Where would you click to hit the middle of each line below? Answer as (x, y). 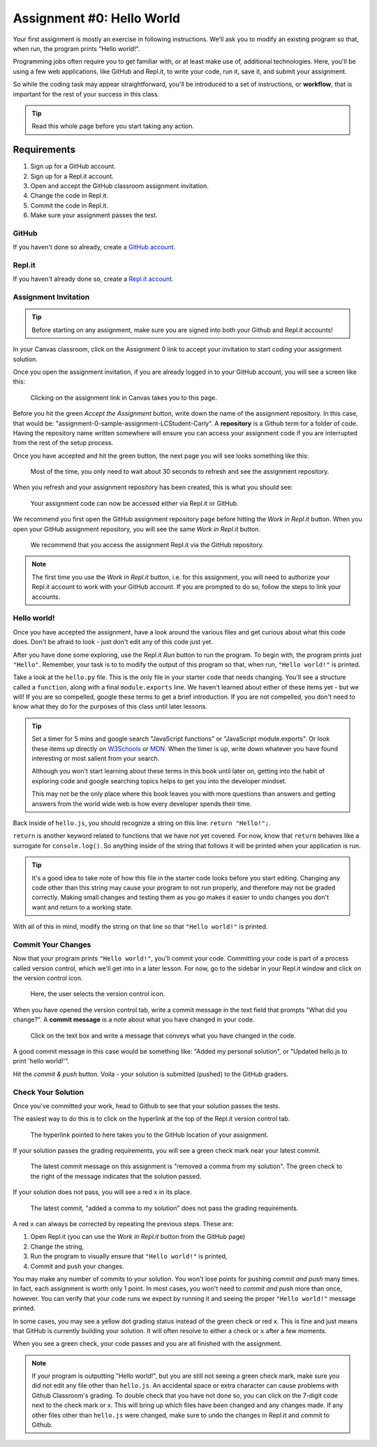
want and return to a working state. (82, 907)
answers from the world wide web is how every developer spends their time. (142, 804)
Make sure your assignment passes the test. (94, 215)
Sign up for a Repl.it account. (72, 176)
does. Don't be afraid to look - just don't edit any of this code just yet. (113, 642)
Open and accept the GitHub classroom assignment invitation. (120, 186)
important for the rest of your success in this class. (86, 94)
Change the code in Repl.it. (69, 196)
